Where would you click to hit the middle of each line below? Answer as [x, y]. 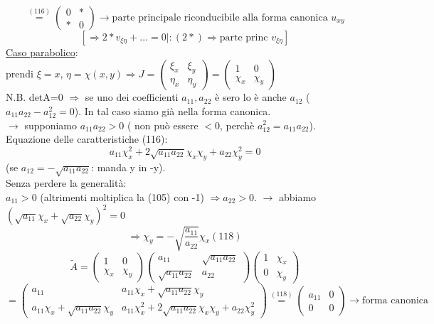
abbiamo [297, 196]
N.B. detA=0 [35, 97]
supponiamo [51, 125]
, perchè [237, 125]
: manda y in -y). [128, 167]
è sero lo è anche [251, 97]
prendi [20, 73]
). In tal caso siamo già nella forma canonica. [173, 110]
